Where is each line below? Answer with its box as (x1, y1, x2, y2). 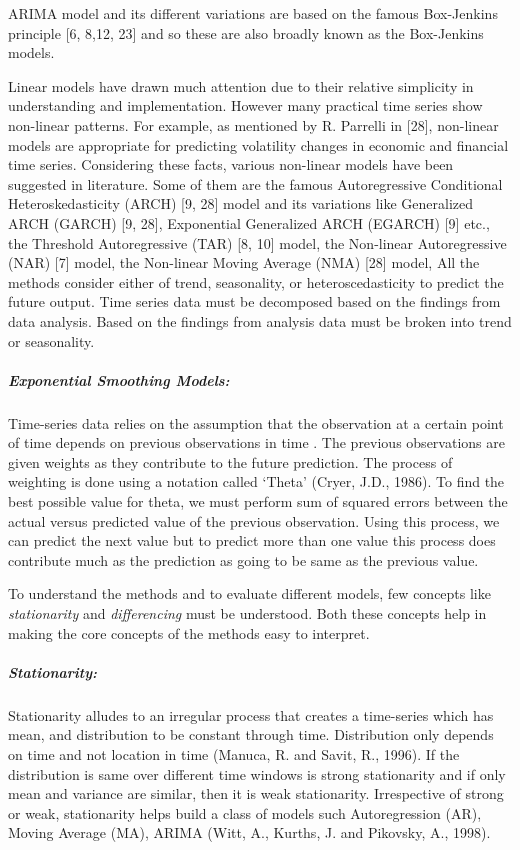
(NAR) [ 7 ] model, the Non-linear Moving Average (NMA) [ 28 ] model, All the (8, 252, 480, 273)
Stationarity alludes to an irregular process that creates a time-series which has (8, 704, 494, 725)
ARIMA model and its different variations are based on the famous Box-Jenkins (8, 3, 498, 23)
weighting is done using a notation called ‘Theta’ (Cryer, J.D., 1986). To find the (8, 471, 505, 492)
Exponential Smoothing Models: (8, 369, 230, 390)
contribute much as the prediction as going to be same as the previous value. (8, 549, 479, 570)
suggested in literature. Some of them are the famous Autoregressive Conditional (8, 173, 503, 194)
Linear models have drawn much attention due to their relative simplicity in (8, 75, 474, 96)
